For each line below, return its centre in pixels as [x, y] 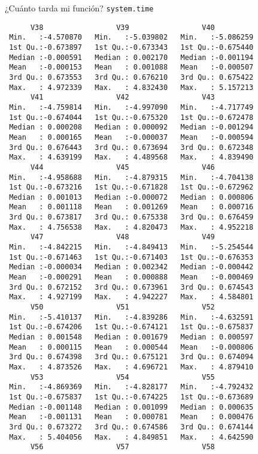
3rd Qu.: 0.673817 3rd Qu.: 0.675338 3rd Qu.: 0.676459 [131, 217]
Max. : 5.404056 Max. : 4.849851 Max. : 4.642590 [131, 437]
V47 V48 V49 [122, 237]
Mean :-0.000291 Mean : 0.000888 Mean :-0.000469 [131, 277]
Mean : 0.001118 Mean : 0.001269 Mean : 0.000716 [131, 207]
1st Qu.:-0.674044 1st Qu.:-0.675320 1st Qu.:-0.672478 [131, 117]
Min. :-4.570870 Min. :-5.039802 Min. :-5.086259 [131, 37]
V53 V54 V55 [122, 377]
